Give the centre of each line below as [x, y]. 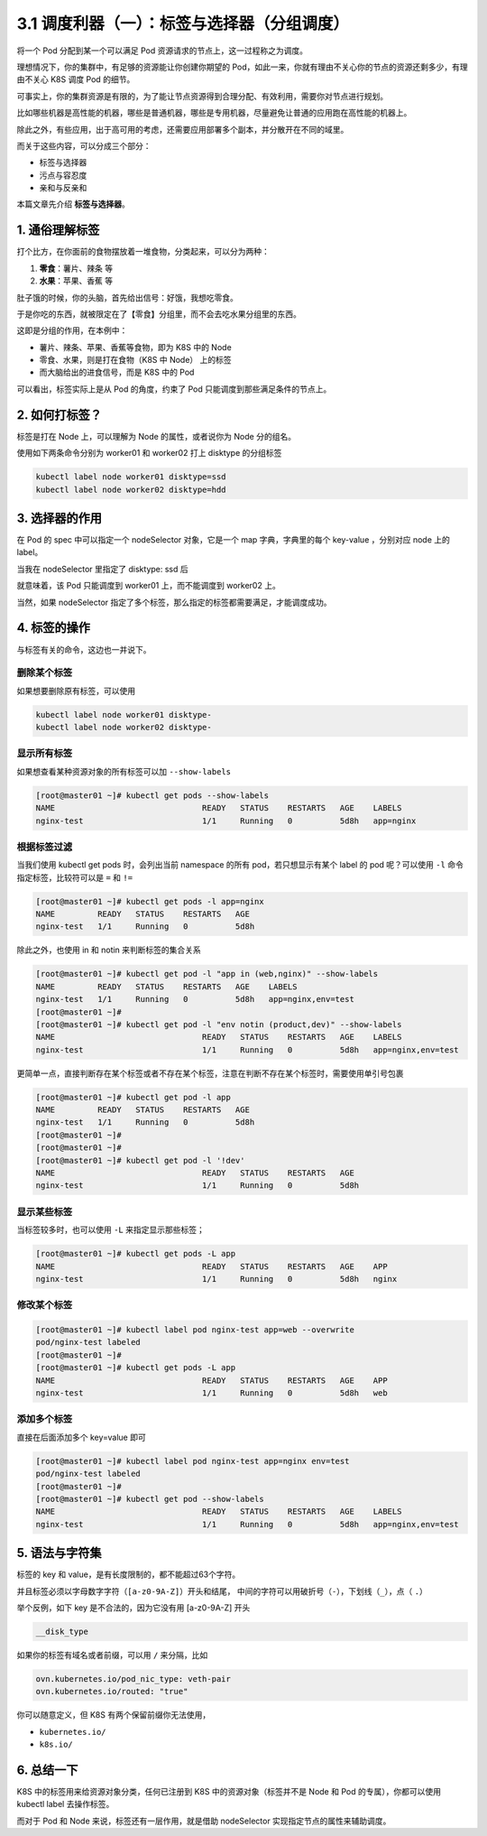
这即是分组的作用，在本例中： [72, 330]
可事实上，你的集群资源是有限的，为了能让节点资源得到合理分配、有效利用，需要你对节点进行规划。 [202, 96]
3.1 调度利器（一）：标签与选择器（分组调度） [183, 23]
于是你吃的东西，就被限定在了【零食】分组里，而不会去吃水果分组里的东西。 [159, 314]
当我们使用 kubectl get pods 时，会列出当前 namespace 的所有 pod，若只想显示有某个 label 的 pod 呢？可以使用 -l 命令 [240, 865]
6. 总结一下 [47, 1770]
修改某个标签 [45, 1305]
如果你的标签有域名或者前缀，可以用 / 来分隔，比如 [112, 1655]
